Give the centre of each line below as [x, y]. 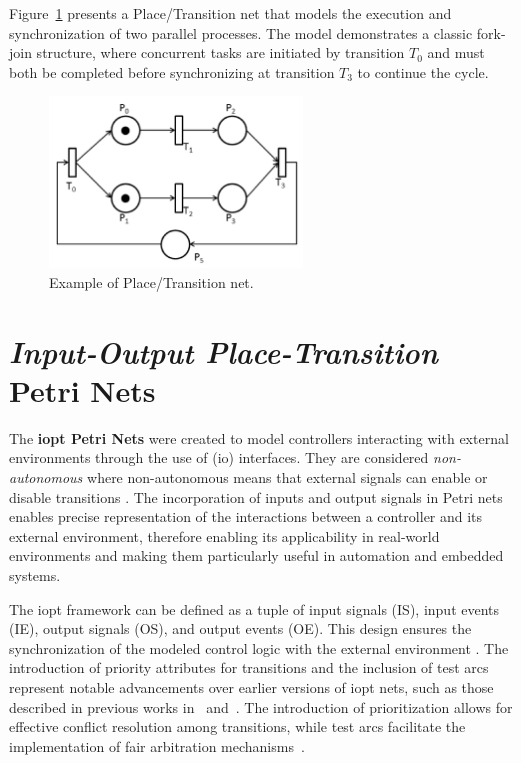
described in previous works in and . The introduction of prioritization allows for [261, 706]
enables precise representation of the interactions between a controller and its [246, 516]
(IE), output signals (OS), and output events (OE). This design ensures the [240, 628]
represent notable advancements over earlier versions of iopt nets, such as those [251, 686]
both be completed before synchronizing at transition [172, 71]
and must [456, 52]
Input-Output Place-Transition [223, 351]
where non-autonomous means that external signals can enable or [287, 476]
